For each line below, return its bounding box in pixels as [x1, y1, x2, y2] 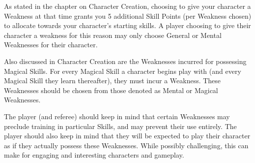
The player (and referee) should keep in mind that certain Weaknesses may [4, 111, 230, 121]
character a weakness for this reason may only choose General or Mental [4, 30, 222, 40]
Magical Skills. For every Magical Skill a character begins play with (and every [4, 65, 241, 76]
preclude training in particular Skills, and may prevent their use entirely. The [4, 121, 237, 131]
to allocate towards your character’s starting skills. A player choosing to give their [4, 20, 251, 31]
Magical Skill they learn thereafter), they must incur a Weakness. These [4, 75, 221, 86]
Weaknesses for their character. [4, 39, 98, 50]
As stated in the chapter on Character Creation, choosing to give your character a [4, 1, 251, 11]
